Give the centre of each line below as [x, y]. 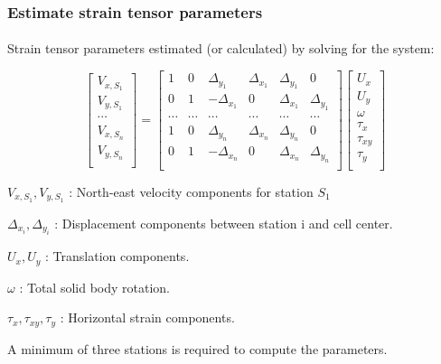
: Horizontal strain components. [147, 317]
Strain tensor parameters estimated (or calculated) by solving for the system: [221, 48]
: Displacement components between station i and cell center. [224, 223]
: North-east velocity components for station [191, 191]
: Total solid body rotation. [94, 287]
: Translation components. [117, 256]
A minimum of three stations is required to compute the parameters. [197, 348]
